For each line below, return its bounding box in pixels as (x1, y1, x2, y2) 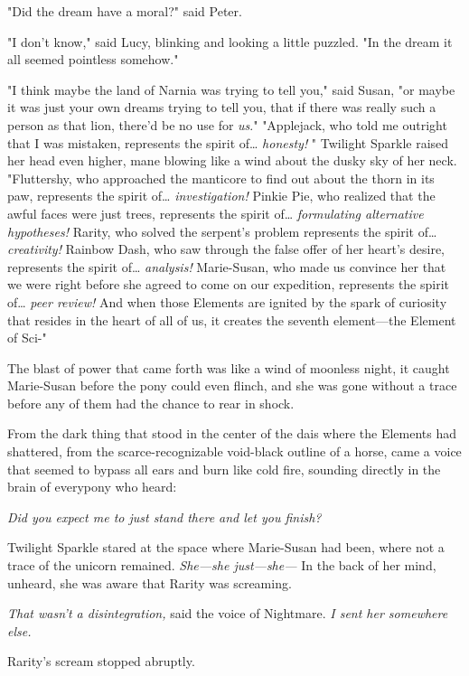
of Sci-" (7, 328, 47, 347)
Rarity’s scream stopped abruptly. (7, 652, 195, 671)
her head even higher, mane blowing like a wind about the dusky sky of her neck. (7, 151, 457, 170)
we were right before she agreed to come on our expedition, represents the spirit (7, 275, 450, 294)
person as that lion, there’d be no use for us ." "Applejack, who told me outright (7, 115, 447, 134)
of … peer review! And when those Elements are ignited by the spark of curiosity (7, 292, 447, 311)
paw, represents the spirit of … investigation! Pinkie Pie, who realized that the (7, 186, 436, 205)
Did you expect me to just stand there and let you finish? (7, 507, 322, 526)
